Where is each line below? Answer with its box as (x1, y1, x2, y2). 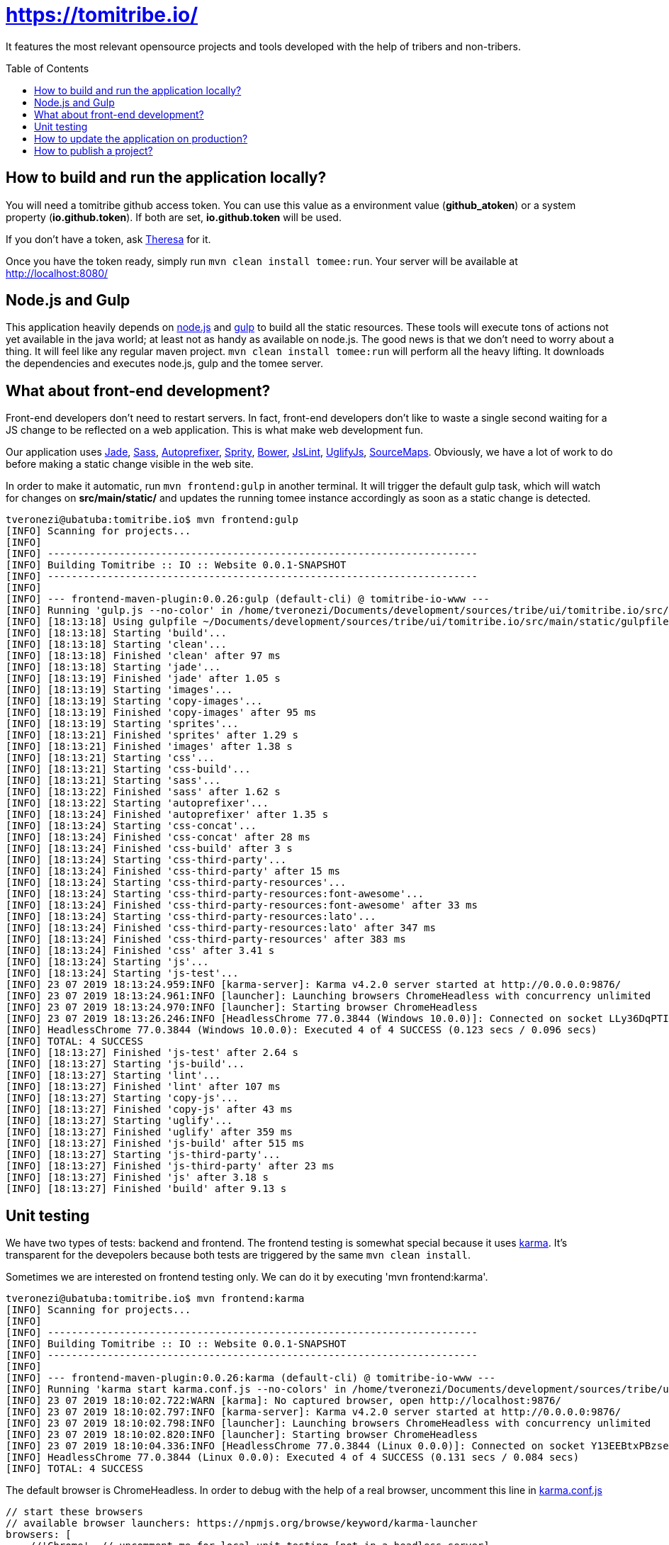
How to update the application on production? (34, 132, 248, 145)
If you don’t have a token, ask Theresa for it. (6, 232, 211, 245)
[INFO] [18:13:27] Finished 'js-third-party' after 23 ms (6, 1160, 334, 1172)
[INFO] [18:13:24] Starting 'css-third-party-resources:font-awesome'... (6, 888, 425, 900)
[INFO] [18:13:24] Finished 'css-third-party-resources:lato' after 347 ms (6, 922, 436, 934)
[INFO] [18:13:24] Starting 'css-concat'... (6, 820, 257, 832)
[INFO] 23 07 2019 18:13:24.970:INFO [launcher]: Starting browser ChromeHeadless (6, 1001, 478, 1013)
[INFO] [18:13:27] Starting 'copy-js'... (6, 1092, 239, 1104)
